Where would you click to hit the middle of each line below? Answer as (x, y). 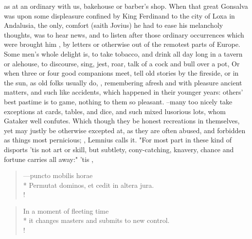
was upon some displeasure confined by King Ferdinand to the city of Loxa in (119, 15)
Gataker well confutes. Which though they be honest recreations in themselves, (122, 121)
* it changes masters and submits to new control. (96, 220)
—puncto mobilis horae (58, 175)
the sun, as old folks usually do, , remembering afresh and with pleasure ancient (123, 82)
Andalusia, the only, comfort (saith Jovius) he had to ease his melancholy (114, 25)
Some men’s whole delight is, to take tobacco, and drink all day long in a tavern (123, 53)
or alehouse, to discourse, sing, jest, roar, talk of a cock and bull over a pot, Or (122, 63)
